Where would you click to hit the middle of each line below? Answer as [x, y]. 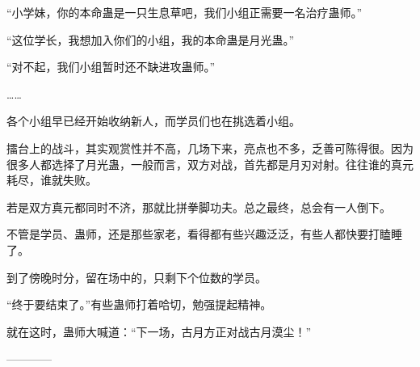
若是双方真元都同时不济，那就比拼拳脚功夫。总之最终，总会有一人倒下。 [199, 207]
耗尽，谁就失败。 [52, 180]
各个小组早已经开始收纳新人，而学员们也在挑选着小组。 [153, 121]
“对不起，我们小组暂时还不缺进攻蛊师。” [111, 67]
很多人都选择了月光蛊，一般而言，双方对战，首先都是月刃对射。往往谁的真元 [210, 164]
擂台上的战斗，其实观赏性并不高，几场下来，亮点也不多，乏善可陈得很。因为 [210, 148]
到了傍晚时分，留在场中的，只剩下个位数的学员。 [136, 277]
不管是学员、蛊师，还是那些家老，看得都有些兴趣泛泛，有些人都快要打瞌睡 [204, 234]
